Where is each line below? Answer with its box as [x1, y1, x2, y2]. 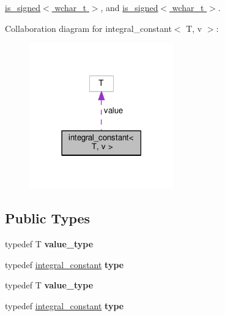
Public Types [5, 209, 90, 228]
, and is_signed [100, 1, 158, 13]
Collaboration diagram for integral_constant [5, 21, 172, 34]
